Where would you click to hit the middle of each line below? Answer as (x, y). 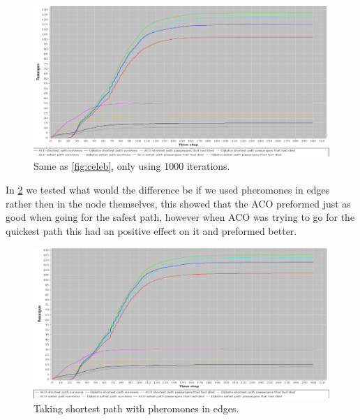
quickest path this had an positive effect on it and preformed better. (151, 230)
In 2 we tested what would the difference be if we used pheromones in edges (168, 189)
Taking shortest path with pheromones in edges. (136, 408)
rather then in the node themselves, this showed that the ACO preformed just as (178, 203)
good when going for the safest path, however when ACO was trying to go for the (180, 217)
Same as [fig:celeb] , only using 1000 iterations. (132, 166)
